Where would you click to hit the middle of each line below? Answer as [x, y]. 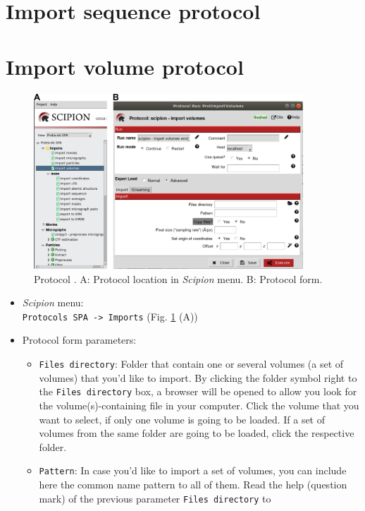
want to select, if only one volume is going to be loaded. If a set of [182, 419]
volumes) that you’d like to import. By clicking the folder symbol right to [198, 377]
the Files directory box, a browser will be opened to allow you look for [198, 391]
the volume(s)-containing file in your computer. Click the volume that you [199, 405]
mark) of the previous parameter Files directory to [155, 498]
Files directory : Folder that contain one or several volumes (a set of [191, 364]
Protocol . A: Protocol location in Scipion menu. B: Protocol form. [178, 278]
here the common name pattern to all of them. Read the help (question [193, 485]
